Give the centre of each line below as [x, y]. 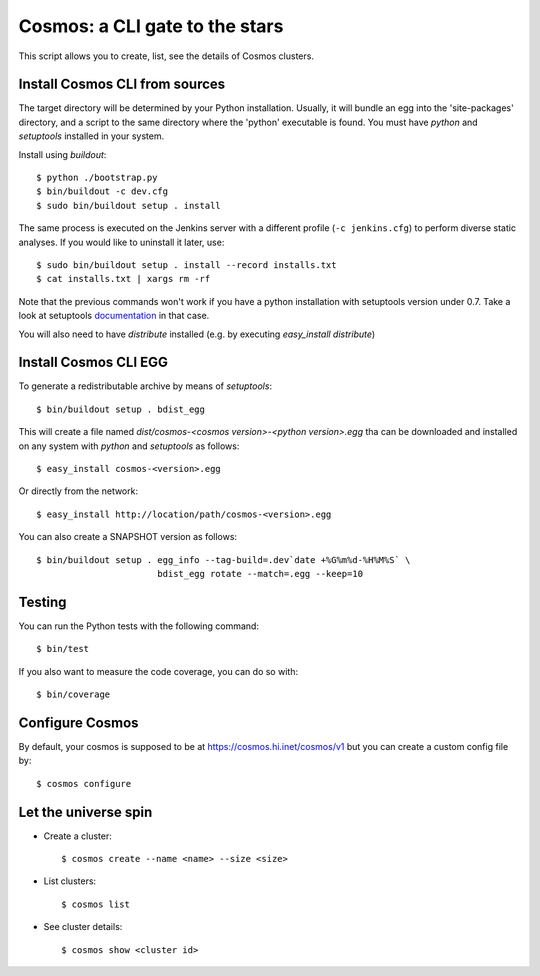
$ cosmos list [95, 904]
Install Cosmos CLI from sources [122, 84]
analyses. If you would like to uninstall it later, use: [121, 242]
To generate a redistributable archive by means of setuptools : [145, 386]
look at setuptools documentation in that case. [114, 316]
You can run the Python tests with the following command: [139, 626]
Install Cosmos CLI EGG [93, 362]
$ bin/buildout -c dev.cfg [102, 191]
